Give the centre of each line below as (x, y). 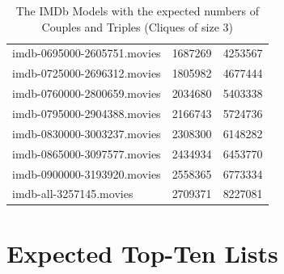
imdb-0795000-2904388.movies (87, 113)
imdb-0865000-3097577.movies (87, 153)
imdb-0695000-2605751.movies (87, 53)
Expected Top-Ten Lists (142, 253)
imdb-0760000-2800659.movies (87, 93)
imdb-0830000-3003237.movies (87, 133)
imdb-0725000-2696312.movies (87, 73)
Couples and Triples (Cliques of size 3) (137, 26)
